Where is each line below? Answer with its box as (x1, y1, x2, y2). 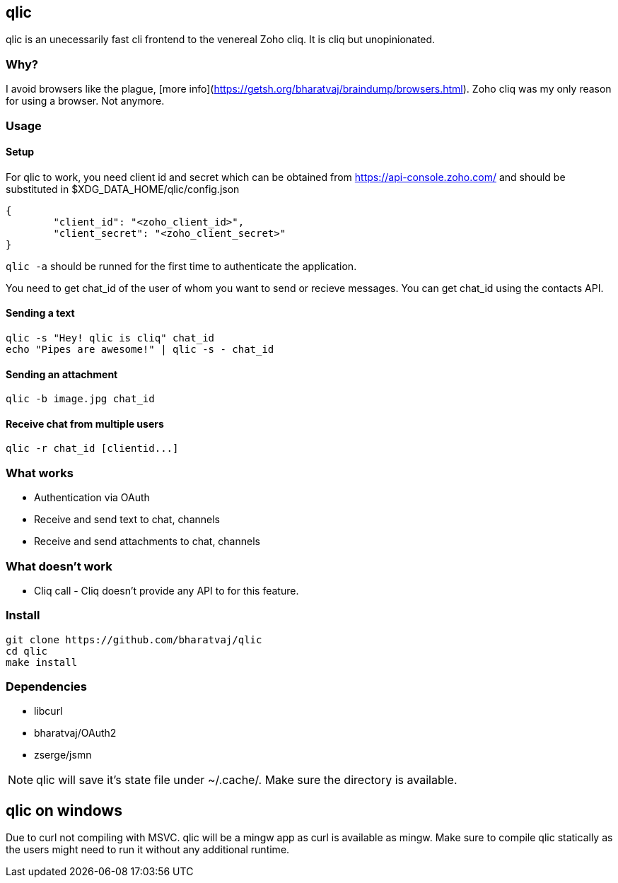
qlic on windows (6, 801, 122, 819)
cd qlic (6, 645, 48, 657)
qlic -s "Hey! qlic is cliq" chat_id (6, 332, 215, 344)
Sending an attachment (6, 368, 118, 380)
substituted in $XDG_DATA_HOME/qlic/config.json (6, 182, 240, 195)
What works (6, 465, 74, 480)
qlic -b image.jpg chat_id (6, 393, 155, 405)
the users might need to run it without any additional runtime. (6, 843, 290, 856)
